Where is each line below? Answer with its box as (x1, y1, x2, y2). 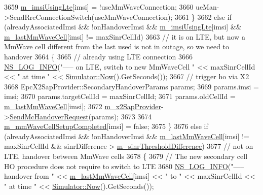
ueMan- (196, 2, 219, 12)
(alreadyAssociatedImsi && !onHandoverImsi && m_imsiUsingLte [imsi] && (4, 21, 242, 32)
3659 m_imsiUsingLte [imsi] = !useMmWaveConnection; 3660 (4, 2, 194, 12)
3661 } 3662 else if (175, 11, 232, 22)
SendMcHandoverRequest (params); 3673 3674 (9, 111, 152, 121)
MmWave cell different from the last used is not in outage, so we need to (4, 41, 230, 52)
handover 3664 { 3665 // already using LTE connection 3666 (4, 51, 193, 61)
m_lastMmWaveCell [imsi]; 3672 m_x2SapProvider (4, 101, 162, 111)
